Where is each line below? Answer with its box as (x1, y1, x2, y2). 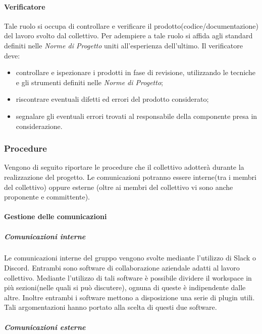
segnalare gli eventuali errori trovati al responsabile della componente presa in (16, 110, 257, 121)
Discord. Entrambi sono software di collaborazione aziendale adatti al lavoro (4, 262, 240, 273)
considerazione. (16, 120, 63, 131)
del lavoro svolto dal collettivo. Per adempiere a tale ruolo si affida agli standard (4, 30, 253, 41)
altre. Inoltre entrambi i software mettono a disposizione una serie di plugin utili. (4, 292, 255, 302)
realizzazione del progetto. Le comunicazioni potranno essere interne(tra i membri (4, 171, 256, 182)
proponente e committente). (4, 191, 90, 202)
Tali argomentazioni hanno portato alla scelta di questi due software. (4, 302, 217, 312)
